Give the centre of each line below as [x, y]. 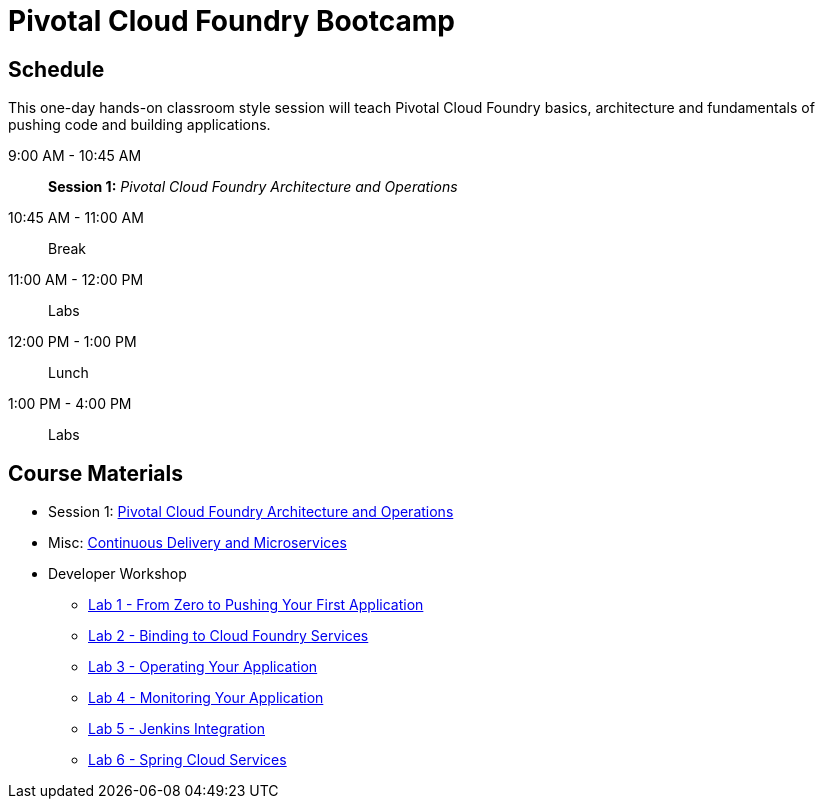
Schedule [56, 69]
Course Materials [96, 473]
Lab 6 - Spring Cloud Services [187, 760]
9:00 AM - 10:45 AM [75, 156]
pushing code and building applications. [139, 125]
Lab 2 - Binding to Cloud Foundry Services [228, 636]
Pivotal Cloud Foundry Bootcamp [231, 21]
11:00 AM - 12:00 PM [76, 280]
